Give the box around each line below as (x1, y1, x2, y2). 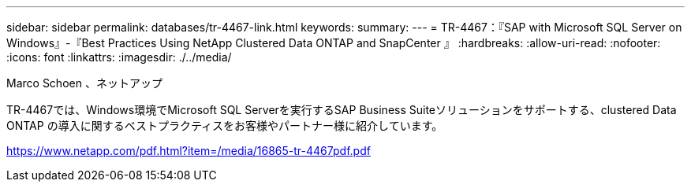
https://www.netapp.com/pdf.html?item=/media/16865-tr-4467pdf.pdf (6, 144, 371, 157)
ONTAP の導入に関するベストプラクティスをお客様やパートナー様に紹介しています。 (6, 119, 443, 132)
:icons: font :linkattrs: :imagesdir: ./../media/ (6, 50, 232, 64)
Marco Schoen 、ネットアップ (6, 76, 162, 90)
